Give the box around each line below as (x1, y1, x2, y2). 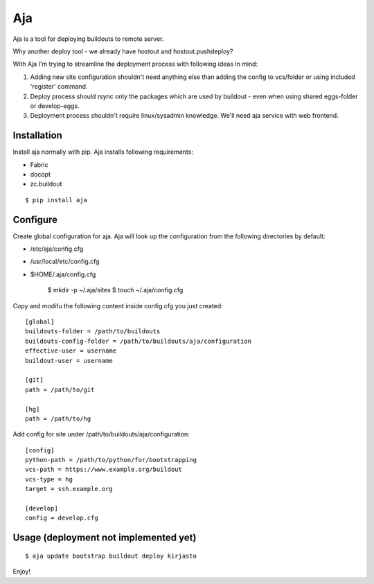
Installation (12, 130, 62, 141)
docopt (30, 170, 51, 178)
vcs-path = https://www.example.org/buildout (25, 466, 183, 474)
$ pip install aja (25, 196, 88, 204)
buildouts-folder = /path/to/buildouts (25, 328, 161, 335)
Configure (12, 213, 58, 225)
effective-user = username (25, 347, 117, 355)
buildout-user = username (25, 357, 114, 364)
